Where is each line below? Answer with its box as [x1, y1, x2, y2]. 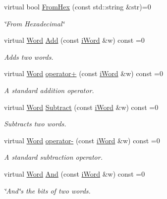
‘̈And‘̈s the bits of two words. [4, 185, 91, 196]
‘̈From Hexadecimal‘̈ [4, 18, 64, 28]
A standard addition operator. [4, 85, 94, 95]
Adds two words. [4, 51, 54, 62]
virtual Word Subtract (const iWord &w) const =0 [4, 101, 159, 112]
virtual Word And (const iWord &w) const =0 [4, 168, 145, 179]
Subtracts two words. [4, 118, 66, 129]
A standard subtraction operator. [4, 152, 103, 162]
